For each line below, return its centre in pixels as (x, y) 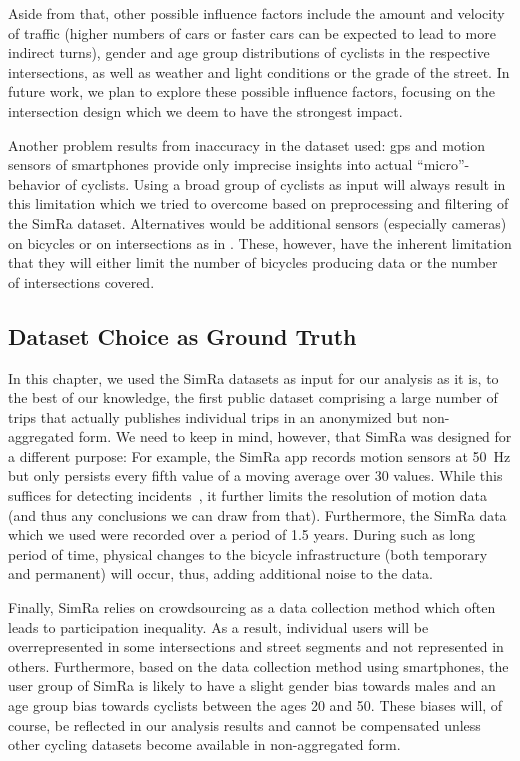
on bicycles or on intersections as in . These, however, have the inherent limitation (260, 242)
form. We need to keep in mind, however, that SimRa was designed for (295, 436)
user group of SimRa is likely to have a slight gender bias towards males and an (252, 685)
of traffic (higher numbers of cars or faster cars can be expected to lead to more (252, 32)
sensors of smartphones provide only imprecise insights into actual (210, 164)
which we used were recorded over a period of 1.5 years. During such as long (242, 534)
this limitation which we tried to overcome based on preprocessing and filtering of (258, 203)
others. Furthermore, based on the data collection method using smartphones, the (258, 665)
